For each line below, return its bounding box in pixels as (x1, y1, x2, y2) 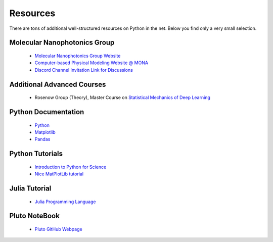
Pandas (34, 136, 51, 142)
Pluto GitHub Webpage (34, 226, 83, 232)
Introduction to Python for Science (34, 164, 107, 170)
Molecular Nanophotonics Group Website (34, 53, 121, 59)
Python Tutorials (9, 150, 63, 158)
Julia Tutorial (9, 184, 52, 192)
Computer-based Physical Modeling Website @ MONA (34, 60, 149, 66)
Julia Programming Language (34, 199, 96, 205)
